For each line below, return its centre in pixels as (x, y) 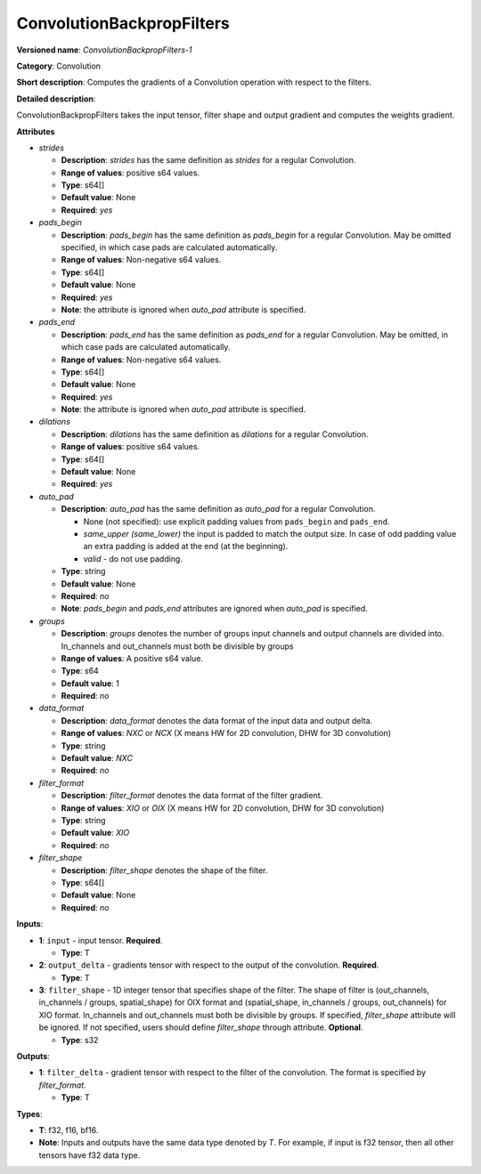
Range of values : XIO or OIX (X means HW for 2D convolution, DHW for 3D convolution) (223, 808)
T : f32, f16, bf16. (69, 1129)
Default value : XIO (95, 833)
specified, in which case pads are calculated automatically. (169, 247)
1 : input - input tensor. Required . (101, 940)
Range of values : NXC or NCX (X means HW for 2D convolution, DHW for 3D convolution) (226, 733)
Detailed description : (56, 99)
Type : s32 (80, 1040)
